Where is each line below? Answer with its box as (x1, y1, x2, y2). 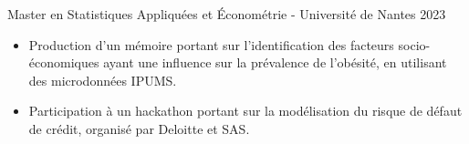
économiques (28, 53, 99, 72)
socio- (398, 35, 431, 54)
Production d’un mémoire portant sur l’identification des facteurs (28, 35, 394, 54)
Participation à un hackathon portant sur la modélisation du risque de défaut (28, 101, 463, 120)
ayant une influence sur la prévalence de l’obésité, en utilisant (103, 53, 447, 72)
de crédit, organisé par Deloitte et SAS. (28, 118, 250, 138)
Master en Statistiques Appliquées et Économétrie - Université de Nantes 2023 (7, 5, 446, 23)
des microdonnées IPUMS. (28, 70, 177, 89)
